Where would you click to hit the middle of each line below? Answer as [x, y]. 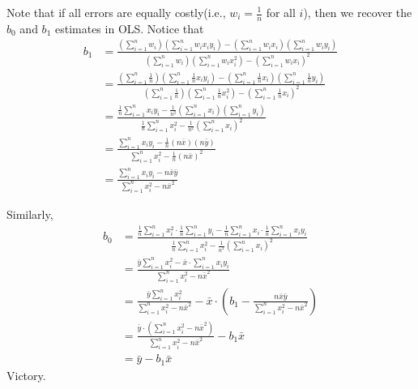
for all [281, 12]
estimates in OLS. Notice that [129, 28]
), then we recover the [358, 12]
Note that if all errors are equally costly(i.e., [116, 12]
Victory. [26, 375]
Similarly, [30, 214]
